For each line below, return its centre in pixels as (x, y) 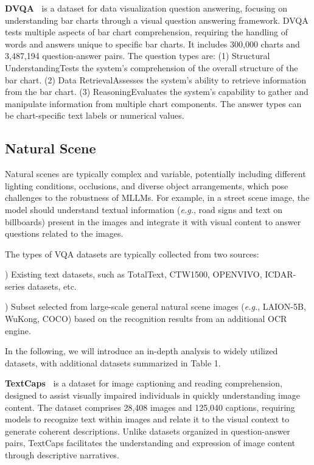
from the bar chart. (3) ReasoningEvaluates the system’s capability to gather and (157, 92)
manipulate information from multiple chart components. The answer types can (153, 103)
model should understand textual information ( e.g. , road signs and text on (144, 209)
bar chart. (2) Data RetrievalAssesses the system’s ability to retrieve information (156, 79)
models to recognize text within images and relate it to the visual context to (147, 419)
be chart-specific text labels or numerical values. (95, 115)
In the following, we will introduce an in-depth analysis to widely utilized (141, 351)
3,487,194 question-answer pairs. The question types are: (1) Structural (138, 56)
